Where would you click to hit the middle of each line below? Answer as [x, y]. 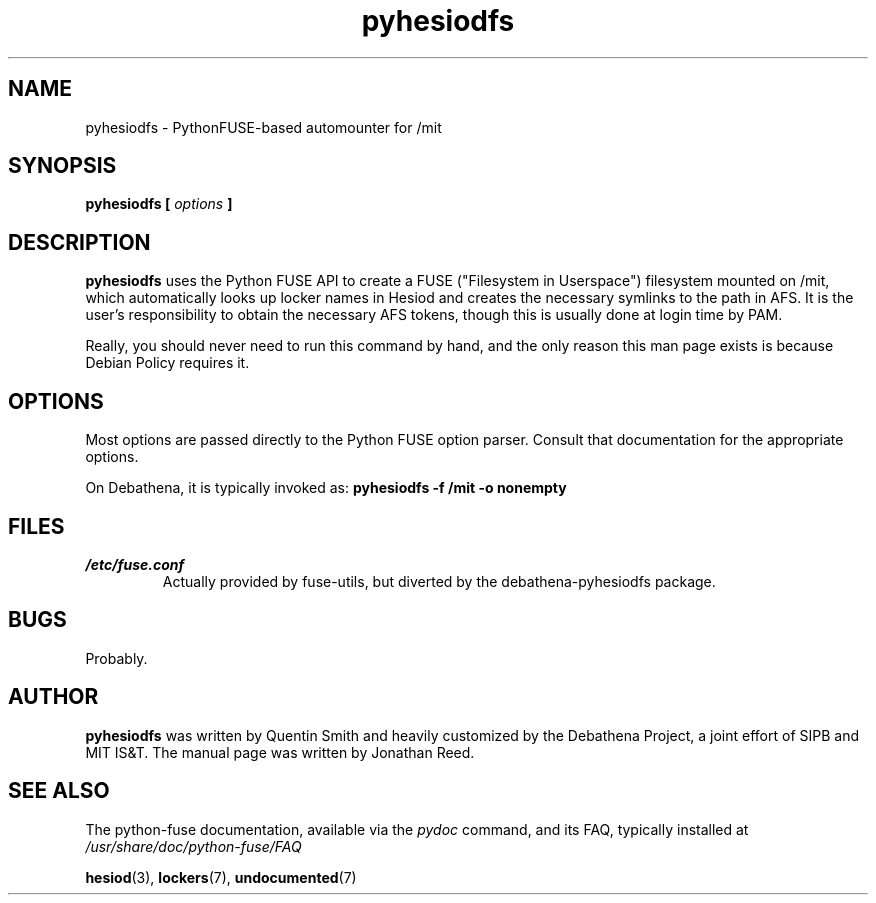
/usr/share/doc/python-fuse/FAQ [193, 846]
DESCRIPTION [79, 242]
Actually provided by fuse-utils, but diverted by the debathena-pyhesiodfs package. [439, 581]
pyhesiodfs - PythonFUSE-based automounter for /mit [263, 127]
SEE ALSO [59, 791]
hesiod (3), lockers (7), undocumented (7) [221, 877]
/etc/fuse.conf [135, 564]
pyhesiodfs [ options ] [159, 204]
